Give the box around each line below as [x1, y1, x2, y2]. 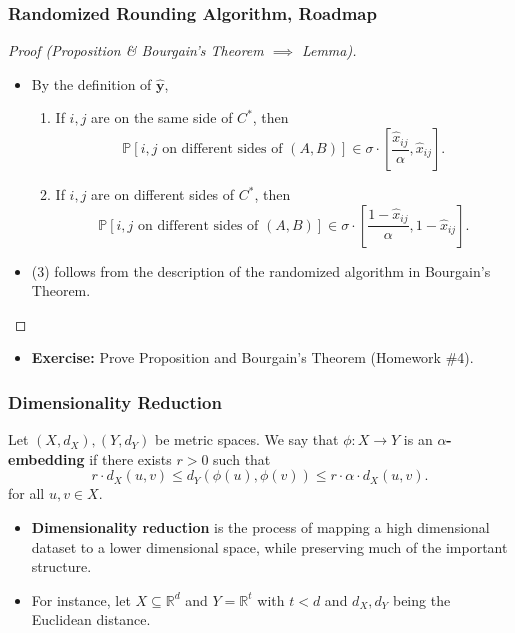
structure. [31, 556, 92, 577]
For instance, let [31, 589, 131, 610]
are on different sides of [91, 184, 235, 204]
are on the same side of [91, 107, 233, 128]
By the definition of [31, 73, 152, 94]
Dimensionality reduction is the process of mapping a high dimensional [31, 516, 490, 537]
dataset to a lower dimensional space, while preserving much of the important [31, 536, 508, 557]
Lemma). [301, 40, 357, 61]
